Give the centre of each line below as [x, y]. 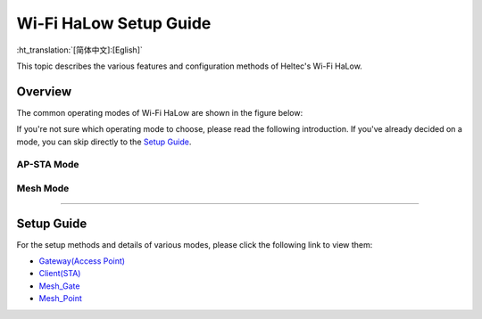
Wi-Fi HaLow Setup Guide [114, 23]
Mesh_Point [60, 299]
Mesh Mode [43, 188]
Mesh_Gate [59, 286]
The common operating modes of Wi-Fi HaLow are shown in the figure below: [160, 112]
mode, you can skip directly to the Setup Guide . [104, 142]
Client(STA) [60, 274]
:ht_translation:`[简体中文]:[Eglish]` [79, 50]
